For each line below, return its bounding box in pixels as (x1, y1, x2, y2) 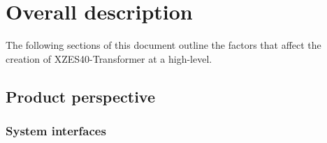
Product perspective (6, 85, 155, 107)
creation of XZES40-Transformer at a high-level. (6, 51, 212, 66)
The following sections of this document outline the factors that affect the (6, 38, 321, 52)
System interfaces (6, 122, 106, 140)
